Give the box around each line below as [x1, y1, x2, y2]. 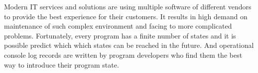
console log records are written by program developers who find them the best [4, 49, 243, 60]
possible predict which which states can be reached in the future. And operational [4, 40, 254, 50]
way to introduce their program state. [4, 59, 119, 70]
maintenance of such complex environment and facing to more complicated [4, 21, 232, 31]
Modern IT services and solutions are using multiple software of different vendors [4, 1, 252, 11]
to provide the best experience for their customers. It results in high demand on [4, 11, 248, 21]
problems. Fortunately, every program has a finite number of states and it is [4, 30, 236, 40]
